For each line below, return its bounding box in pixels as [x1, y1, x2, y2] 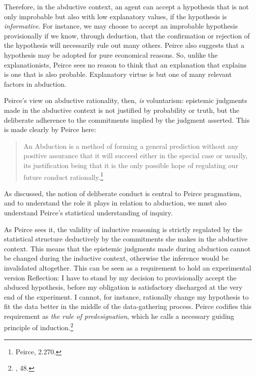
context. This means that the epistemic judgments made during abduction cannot [4, 243, 251, 253]
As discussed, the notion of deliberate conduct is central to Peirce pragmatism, [4, 188, 242, 198]
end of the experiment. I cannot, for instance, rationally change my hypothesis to [4, 291, 249, 302]
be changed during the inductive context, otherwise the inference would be [4, 253, 229, 263]
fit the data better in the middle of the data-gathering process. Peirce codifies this [4, 301, 252, 311]
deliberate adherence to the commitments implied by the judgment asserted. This [4, 114, 250, 125]
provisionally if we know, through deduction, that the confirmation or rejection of [4, 30, 250, 40]
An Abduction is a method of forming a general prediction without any [23, 140, 239, 151]
